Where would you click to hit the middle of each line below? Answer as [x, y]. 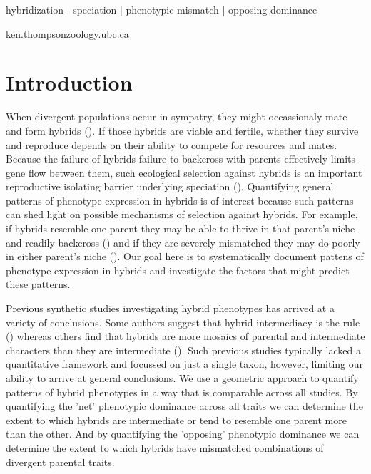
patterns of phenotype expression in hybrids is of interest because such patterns [180, 200]
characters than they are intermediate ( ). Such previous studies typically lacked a [183, 350]
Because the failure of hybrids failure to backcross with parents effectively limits [181, 159]
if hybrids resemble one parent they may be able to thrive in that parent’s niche [181, 228]
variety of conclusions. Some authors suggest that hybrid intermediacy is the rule [183, 322]
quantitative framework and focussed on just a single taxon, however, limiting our [184, 364]
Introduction [69, 82]
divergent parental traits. [60, 462]
